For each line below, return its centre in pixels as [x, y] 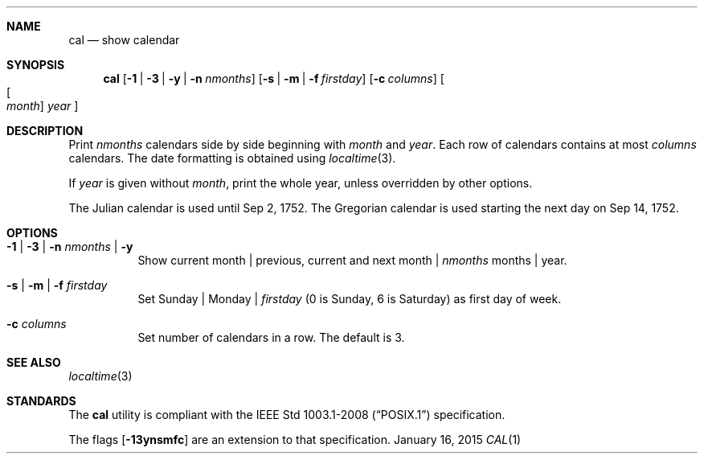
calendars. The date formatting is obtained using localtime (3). [232, 158]
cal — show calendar [124, 40]
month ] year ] [43, 106]
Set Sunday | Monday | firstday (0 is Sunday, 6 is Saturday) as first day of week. [350, 299]
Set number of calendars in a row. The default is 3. [271, 337]
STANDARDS [41, 401]
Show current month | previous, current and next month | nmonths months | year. [352, 260]
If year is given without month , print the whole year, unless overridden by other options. [301, 183]
